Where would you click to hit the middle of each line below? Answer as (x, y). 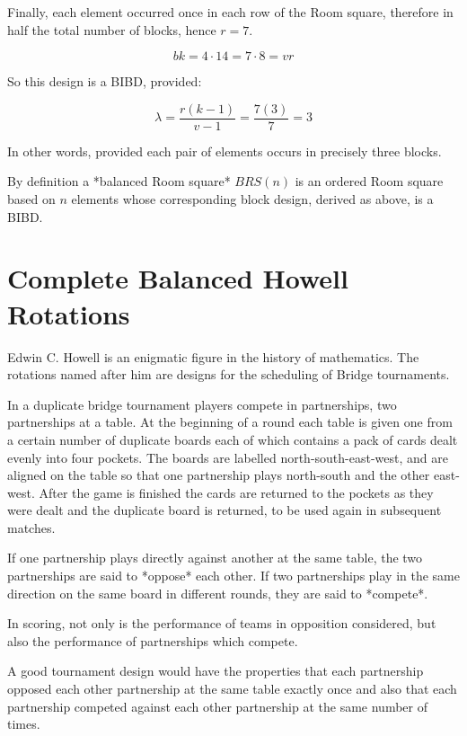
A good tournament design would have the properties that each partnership (216, 671)
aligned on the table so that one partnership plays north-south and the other (219, 475)
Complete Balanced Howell (178, 278)
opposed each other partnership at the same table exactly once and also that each (232, 689)
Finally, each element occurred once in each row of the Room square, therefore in (230, 12)
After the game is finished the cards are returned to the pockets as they (236, 492)
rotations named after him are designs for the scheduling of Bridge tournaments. (229, 374)
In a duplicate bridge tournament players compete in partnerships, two (202, 404)
